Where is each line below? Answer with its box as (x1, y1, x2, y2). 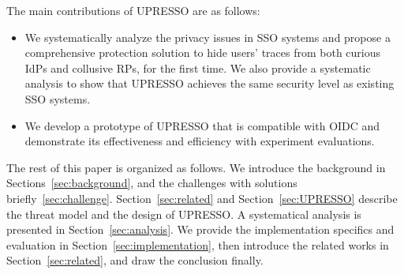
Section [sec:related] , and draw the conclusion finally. (6, 252, 264, 268)
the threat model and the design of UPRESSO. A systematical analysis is (6, 205, 361, 222)
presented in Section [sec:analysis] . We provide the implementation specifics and (6, 221, 395, 238)
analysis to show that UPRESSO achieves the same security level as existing (24, 75, 395, 92)
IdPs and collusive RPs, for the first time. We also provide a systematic (24, 59, 371, 76)
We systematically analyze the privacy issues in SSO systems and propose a (24, 28, 391, 45)
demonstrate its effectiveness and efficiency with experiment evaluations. (24, 133, 375, 149)
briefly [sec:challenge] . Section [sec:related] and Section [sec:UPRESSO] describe (6, 190, 398, 206)
